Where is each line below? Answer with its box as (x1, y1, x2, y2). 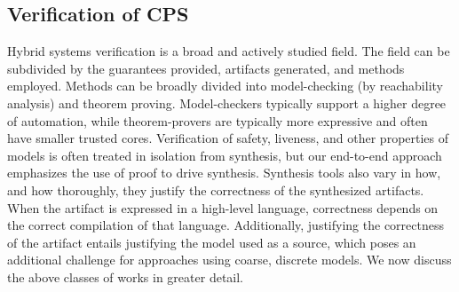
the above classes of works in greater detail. (7, 267, 243, 286)
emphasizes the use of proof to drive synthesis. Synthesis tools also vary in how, (7, 163, 441, 182)
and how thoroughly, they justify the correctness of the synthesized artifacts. (7, 180, 424, 199)
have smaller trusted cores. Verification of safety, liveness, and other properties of (7, 129, 449, 147)
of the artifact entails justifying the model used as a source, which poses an (7, 233, 416, 251)
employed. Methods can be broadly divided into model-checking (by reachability (7, 76, 443, 95)
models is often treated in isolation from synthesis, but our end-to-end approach (7, 146, 442, 164)
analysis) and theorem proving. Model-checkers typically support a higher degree (7, 93, 447, 112)
